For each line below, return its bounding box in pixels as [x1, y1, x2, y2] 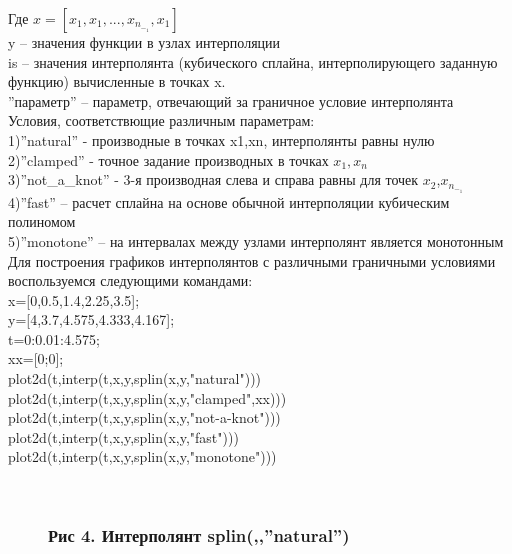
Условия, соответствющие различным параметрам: [8, 110, 315, 131]
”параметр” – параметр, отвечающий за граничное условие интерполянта [8, 90, 454, 111]
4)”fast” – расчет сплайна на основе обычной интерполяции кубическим [8, 191, 450, 212]
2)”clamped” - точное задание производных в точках [8, 149, 329, 170]
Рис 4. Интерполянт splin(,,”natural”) [48, 522, 350, 547]
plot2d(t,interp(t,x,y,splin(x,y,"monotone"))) [8, 446, 277, 467]
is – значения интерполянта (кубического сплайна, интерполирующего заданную [8, 51, 498, 72]
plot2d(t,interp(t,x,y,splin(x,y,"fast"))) [8, 426, 239, 447]
